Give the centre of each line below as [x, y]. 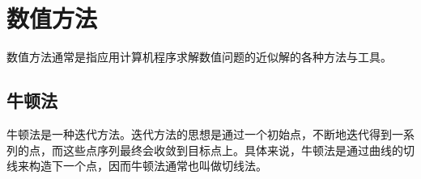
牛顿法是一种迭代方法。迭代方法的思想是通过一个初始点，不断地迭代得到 [199, 133]
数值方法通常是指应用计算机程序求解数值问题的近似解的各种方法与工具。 [199, 57]
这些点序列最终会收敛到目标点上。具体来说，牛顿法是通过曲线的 [233, 150]
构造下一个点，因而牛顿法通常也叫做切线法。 [148, 166]
